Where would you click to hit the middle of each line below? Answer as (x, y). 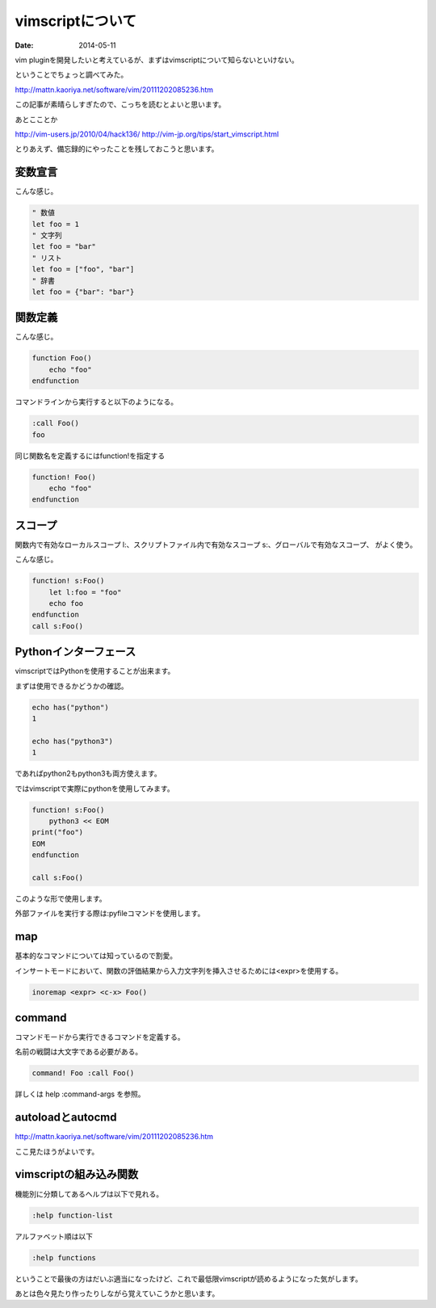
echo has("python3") (72, 741)
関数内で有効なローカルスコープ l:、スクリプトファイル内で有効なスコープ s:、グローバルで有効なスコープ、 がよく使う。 (216, 545)
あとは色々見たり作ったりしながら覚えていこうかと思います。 (117, 1293)
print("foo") (58, 833)
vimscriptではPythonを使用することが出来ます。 (95, 671)
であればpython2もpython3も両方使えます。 (88, 774)
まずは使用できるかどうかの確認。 (71, 686)
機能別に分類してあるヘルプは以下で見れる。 (89, 1194)
